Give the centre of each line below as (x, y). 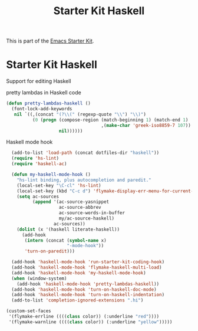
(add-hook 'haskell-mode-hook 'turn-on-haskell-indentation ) (88, 295)
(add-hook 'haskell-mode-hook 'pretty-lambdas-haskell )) (88, 284)
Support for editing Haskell (39, 81)
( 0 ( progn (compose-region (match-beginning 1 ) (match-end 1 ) (110, 120)
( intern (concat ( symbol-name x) (66, 240)
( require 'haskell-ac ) (39, 164)
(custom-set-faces (29, 311)
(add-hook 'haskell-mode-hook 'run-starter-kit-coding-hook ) (88, 262)
